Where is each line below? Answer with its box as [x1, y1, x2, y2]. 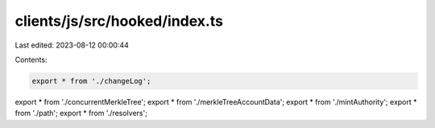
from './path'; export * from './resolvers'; [14, 109, 148, 118]
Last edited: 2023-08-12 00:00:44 [14, 40, 129, 50]
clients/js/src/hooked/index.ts [14, 12, 223, 30]
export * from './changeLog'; [31, 76, 151, 85]
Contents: [14, 55, 48, 64]
